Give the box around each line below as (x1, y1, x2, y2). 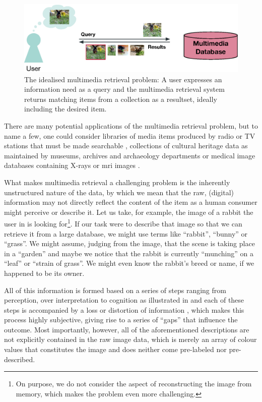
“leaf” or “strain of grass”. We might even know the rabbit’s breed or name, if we (4, 258, 254, 268)
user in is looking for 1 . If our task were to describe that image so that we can (4, 217, 242, 228)
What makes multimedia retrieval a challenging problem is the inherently (4, 177, 230, 187)
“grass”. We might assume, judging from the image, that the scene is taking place (4, 238, 255, 249)
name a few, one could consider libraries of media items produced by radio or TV (4, 130, 255, 141)
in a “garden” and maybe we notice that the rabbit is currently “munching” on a (4, 248, 253, 258)
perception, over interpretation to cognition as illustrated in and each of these (4, 295, 244, 305)
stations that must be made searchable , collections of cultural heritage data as (4, 140, 248, 151)
